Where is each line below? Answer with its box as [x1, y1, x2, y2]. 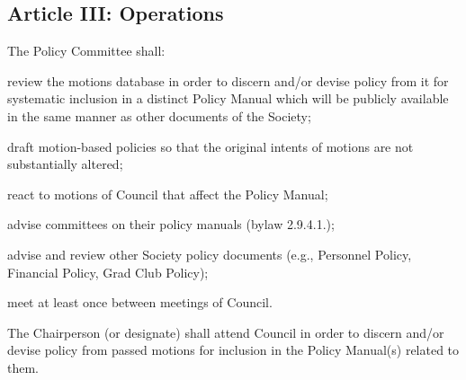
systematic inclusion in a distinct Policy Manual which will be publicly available [7, 89, 449, 108]
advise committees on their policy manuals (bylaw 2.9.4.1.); [7, 215, 335, 234]
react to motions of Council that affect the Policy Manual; [7, 184, 328, 203]
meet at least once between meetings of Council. [7, 293, 273, 312]
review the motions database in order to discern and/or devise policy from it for [7, 71, 449, 90]
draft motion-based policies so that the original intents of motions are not [7, 137, 414, 155]
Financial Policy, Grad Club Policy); [7, 262, 209, 281]
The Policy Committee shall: [7, 41, 166, 60]
